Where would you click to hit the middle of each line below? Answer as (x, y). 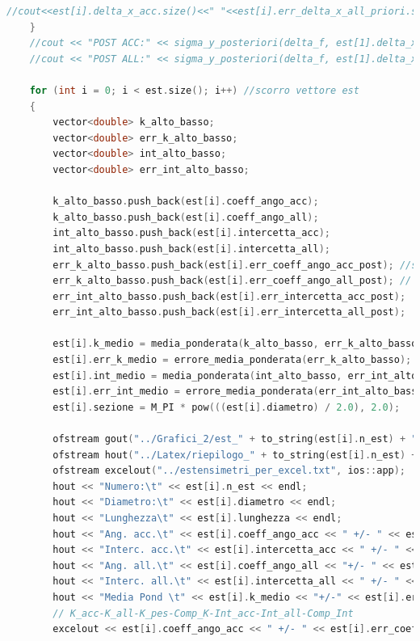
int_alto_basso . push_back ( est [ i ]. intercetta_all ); (191, 249)
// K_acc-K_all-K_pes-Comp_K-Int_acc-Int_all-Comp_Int (203, 613)
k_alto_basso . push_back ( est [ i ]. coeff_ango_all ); (186, 217)
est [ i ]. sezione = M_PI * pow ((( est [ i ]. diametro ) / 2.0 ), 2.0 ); (227, 407)
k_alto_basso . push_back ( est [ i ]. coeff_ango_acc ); (186, 202)
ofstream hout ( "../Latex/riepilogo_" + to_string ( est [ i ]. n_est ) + (235, 455)
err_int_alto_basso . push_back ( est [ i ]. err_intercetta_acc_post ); (229, 296)
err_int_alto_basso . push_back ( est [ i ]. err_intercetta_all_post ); (229, 312)
